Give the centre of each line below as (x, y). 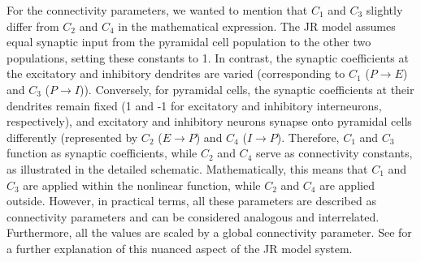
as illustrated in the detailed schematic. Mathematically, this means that (187, 168)
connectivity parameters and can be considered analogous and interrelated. (193, 216)
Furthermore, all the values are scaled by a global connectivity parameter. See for (209, 232)
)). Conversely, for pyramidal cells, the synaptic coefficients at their (247, 89)
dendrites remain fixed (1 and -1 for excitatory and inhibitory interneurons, (194, 105)
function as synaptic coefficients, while (102, 153)
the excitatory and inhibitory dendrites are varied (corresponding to (176, 73)
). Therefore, (308, 137)
